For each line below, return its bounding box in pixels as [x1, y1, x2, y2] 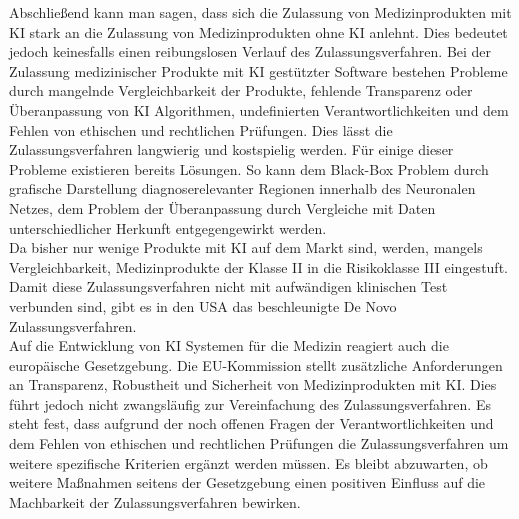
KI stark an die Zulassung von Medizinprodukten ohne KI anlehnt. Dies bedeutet [9, 21, 508, 42]
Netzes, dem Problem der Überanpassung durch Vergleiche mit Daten [9, 197, 436, 218]
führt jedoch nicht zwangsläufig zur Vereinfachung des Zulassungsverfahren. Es [9, 393, 491, 414]
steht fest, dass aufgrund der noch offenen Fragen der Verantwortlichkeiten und [9, 413, 494, 434]
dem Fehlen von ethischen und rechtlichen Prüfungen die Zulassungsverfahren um [9, 433, 509, 454]
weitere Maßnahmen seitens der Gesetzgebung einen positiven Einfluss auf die [9, 472, 486, 493]
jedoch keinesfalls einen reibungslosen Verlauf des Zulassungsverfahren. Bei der [9, 41, 492, 62]
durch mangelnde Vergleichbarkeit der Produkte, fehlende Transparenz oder [9, 80, 473, 101]
